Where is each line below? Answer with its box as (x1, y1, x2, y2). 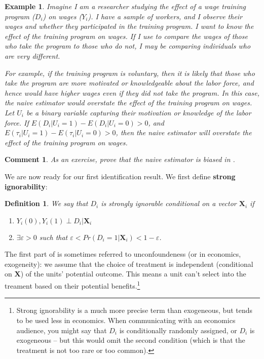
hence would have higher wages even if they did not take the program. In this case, (5, 87, 259, 98)
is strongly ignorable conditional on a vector (101, 198, 237, 209)
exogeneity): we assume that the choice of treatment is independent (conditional (5, 258, 253, 269)
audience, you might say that (16, 325, 107, 335)
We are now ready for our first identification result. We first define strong (5, 171, 236, 181)
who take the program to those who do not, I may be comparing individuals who (5, 41, 251, 51)
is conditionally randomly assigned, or (119, 325, 237, 335)
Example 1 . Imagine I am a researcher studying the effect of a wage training (5, 1, 246, 11)
